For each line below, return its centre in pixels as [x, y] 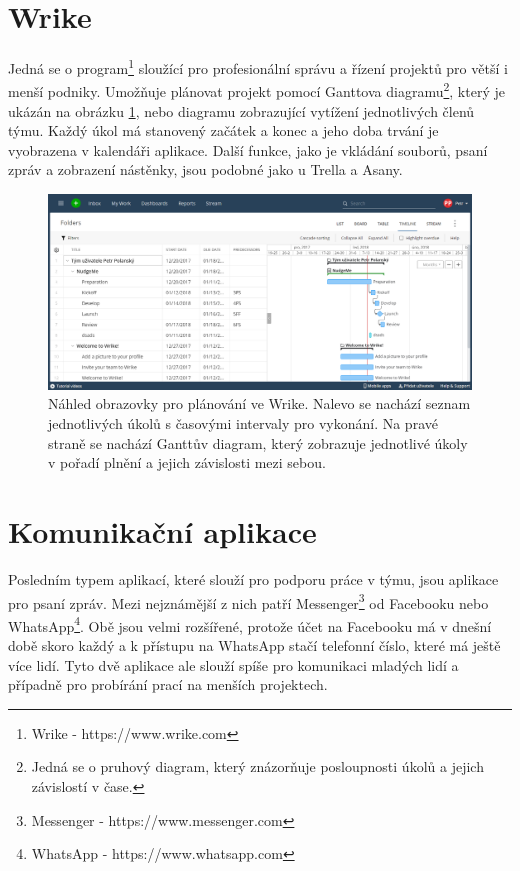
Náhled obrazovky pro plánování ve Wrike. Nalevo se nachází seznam [259, 403]
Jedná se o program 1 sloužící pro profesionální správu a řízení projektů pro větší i [258, 66]
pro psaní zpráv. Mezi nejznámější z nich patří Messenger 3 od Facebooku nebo [248, 601]
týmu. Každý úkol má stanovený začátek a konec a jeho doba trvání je [223, 130]
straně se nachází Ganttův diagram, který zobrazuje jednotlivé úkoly [258, 442]
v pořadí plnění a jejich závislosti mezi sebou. [187, 462]
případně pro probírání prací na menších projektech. [168, 684]
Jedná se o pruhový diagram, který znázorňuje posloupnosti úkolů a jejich [257, 766]
